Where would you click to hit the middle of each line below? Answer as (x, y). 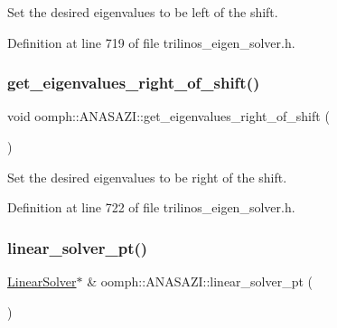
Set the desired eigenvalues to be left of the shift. (143, 12)
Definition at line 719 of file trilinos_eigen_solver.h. (151, 42)
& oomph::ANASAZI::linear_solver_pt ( (200, 281)
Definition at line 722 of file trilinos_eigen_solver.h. (151, 207)
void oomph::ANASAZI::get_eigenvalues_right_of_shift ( (168, 116)
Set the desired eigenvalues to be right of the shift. (147, 177)
